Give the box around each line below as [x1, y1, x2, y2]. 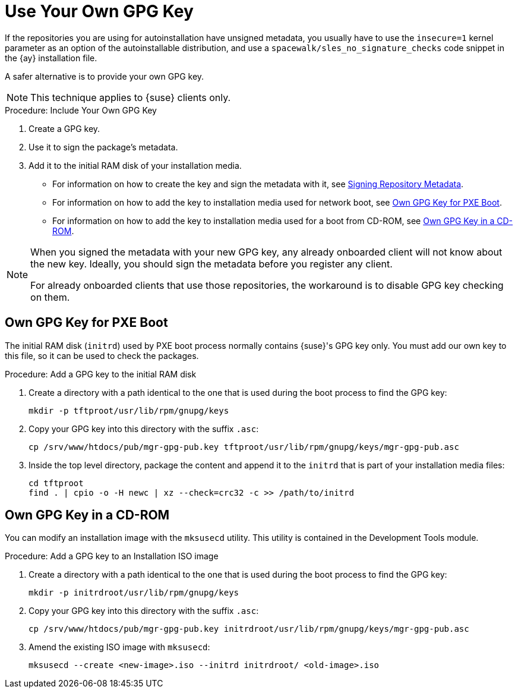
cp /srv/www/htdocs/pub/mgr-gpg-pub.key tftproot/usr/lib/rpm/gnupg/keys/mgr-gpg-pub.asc [29, 442, 459, 452]
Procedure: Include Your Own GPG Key [5, 105, 157, 115]
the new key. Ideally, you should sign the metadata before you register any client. [30, 257, 393, 270]
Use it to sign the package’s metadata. [29, 141, 178, 152]
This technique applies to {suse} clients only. [30, 91, 231, 103]
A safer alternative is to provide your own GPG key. [5, 71, 204, 81]
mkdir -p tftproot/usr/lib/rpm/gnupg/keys [29, 405, 229, 415]
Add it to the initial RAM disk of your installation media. [29, 160, 242, 171]
